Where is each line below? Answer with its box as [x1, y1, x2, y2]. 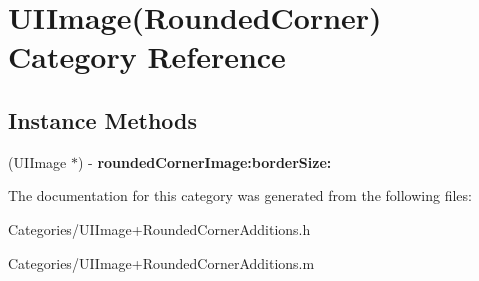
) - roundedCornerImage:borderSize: [78, 151, 332, 172]
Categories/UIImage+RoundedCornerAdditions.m [8, 252, 315, 273]
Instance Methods [8, 104, 197, 135]
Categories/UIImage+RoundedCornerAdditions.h [8, 218, 311, 239]
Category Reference [8, 36, 286, 77]
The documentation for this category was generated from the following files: [8, 185, 472, 206]
